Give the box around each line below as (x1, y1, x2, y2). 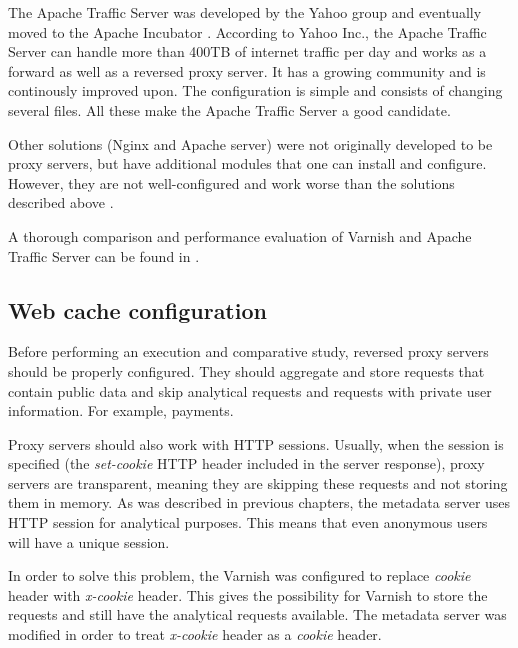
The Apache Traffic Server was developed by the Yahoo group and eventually (8, 2, 482, 22)
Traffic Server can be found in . (8, 245, 200, 266)
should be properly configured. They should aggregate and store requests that (8, 360, 485, 381)
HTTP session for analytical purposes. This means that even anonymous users (8, 512, 488, 533)
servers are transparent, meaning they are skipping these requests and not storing (8, 472, 508, 493)
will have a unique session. (8, 531, 170, 552)
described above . (8, 192, 114, 213)
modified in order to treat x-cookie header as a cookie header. (8, 624, 382, 645)
